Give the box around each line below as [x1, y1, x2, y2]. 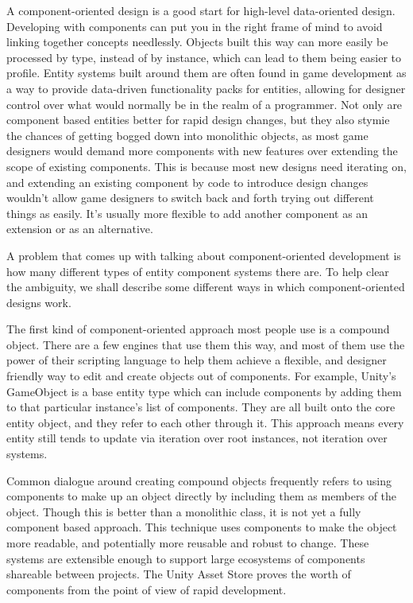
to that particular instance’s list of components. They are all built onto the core [6, 399, 396, 415]
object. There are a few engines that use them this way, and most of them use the [6, 336, 405, 352]
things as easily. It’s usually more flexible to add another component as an [6, 204, 369, 221]
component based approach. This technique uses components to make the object [6, 519, 397, 535]
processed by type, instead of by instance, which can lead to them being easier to [6, 49, 402, 65]
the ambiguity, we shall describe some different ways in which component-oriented [6, 278, 405, 295]
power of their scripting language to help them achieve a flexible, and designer [6, 352, 387, 368]
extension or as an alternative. [6, 220, 153, 237]
